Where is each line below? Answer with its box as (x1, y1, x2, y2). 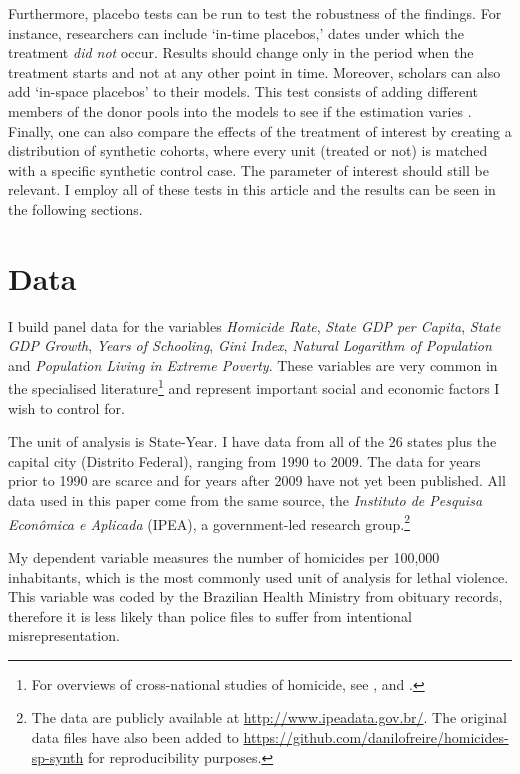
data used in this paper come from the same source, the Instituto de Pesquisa (8, 490, 483, 511)
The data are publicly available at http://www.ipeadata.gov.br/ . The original (31, 707, 507, 728)
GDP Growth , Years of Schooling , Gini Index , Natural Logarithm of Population (8, 335, 492, 356)
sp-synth (31, 746, 84, 767)
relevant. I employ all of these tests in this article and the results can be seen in (8, 179, 496, 200)
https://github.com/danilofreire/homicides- (243, 727, 509, 748)
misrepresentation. (8, 625, 120, 646)
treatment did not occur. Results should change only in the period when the (8, 42, 474, 63)
